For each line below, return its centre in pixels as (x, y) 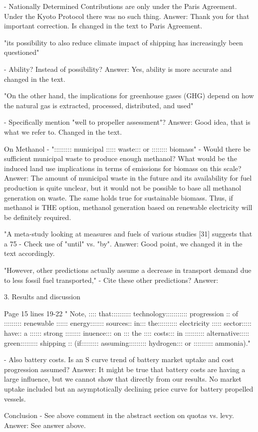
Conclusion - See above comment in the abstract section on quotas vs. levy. (119, 415)
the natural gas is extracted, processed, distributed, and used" (99, 105)
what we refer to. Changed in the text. (63, 131)
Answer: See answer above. (45, 425)
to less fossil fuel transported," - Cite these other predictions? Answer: (111, 280)
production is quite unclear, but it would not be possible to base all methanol (123, 187)
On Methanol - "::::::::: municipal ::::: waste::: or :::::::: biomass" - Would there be (127, 148)
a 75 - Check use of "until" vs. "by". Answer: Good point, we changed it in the (123, 243)
